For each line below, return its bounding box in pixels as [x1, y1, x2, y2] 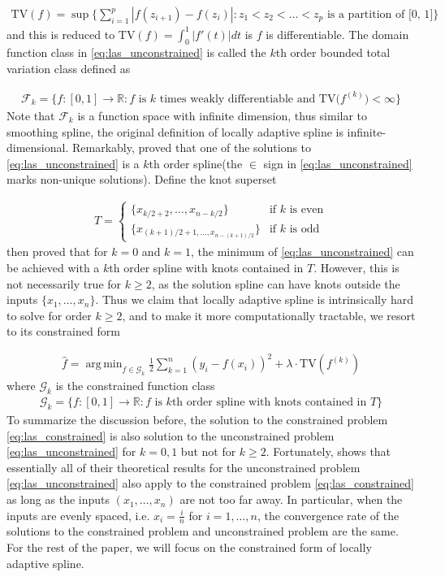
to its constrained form [6, 323, 120, 340]
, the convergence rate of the [257, 506, 400, 523]
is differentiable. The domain [266, 25, 409, 42]
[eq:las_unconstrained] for [6, 443, 136, 460]
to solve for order [6, 306, 92, 323]
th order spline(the [149, 154, 243, 171]
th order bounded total [275, 44, 391, 61]
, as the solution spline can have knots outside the [151, 275, 400, 292]
